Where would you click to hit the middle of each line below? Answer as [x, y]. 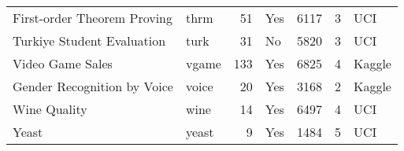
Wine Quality [50, 109]
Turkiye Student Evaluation [89, 41]
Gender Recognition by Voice [93, 86]
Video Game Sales [63, 63]
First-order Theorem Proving [93, 18]
